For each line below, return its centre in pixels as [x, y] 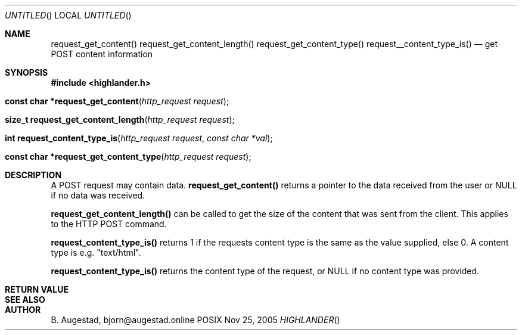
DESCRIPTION [33, 175]
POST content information [102, 54]
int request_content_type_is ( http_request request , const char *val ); [139, 138]
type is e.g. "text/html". [96, 252]
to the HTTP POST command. [109, 224]
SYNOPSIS [27, 72]
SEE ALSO [25, 300]
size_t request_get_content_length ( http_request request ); [120, 120]
